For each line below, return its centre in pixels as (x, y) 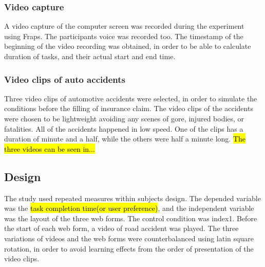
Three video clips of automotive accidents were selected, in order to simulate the (131, 98)
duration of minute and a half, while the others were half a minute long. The (125, 139)
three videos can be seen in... (50, 148)
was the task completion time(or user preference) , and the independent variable (129, 208)
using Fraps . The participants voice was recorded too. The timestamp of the (124, 36)
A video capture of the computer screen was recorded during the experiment (124, 26)
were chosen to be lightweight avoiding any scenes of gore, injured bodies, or (124, 118)
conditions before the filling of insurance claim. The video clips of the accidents (129, 108)
